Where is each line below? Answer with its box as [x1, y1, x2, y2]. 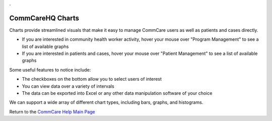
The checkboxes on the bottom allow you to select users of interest [22, 76, 162, 82]
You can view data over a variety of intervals [22, 83, 114, 89]
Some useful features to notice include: [9, 67, 91, 73]
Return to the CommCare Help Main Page [9, 108, 95, 114]
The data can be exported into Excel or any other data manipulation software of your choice [22, 90, 213, 96]
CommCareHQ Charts [9, 14, 80, 22]
